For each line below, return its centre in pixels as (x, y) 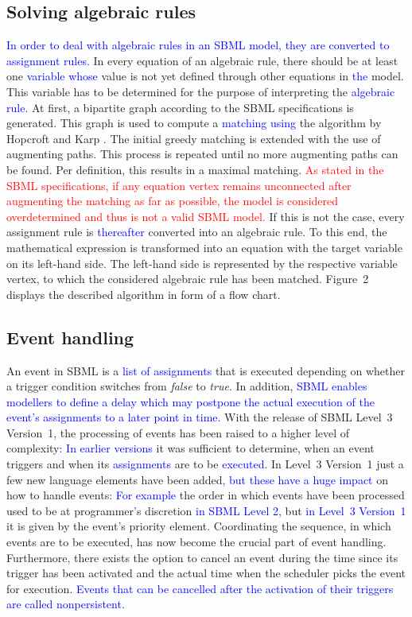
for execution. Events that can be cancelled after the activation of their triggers (200, 588)
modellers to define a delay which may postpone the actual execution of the (190, 401)
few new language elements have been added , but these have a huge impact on (198, 479)
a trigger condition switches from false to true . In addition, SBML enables (187, 386)
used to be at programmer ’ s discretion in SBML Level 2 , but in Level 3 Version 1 (206, 510)
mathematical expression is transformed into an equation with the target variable (204, 247)
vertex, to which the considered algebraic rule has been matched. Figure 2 (188, 279)
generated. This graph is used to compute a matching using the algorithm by (194, 123)
